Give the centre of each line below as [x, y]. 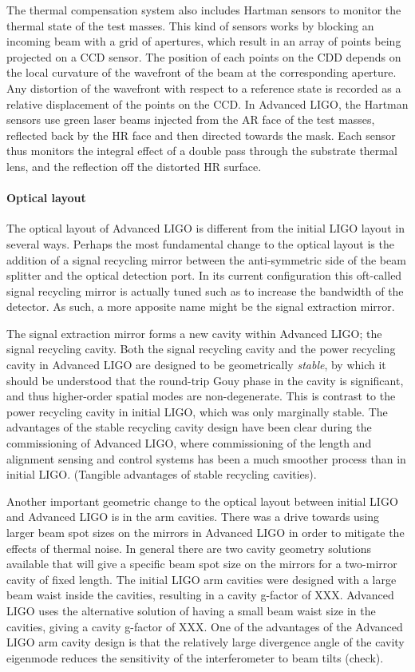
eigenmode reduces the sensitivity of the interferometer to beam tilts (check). [195, 657]
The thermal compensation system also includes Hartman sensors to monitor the [204, 10]
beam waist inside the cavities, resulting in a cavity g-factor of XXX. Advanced [200, 595]
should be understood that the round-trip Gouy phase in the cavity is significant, [205, 380]
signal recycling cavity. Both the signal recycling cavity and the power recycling [201, 349]
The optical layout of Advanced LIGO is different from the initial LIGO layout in [206, 228]
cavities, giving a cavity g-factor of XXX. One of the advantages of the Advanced [205, 626]
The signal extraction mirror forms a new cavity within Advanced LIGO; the [194, 333]
